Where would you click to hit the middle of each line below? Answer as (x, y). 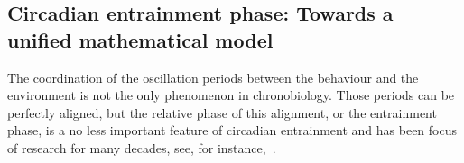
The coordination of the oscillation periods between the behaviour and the (213, 77)
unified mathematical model (140, 39)
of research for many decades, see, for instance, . (142, 147)
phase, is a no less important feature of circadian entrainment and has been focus (232, 130)
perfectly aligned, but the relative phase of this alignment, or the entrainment (222, 112)
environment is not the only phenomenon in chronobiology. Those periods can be (231, 95)
